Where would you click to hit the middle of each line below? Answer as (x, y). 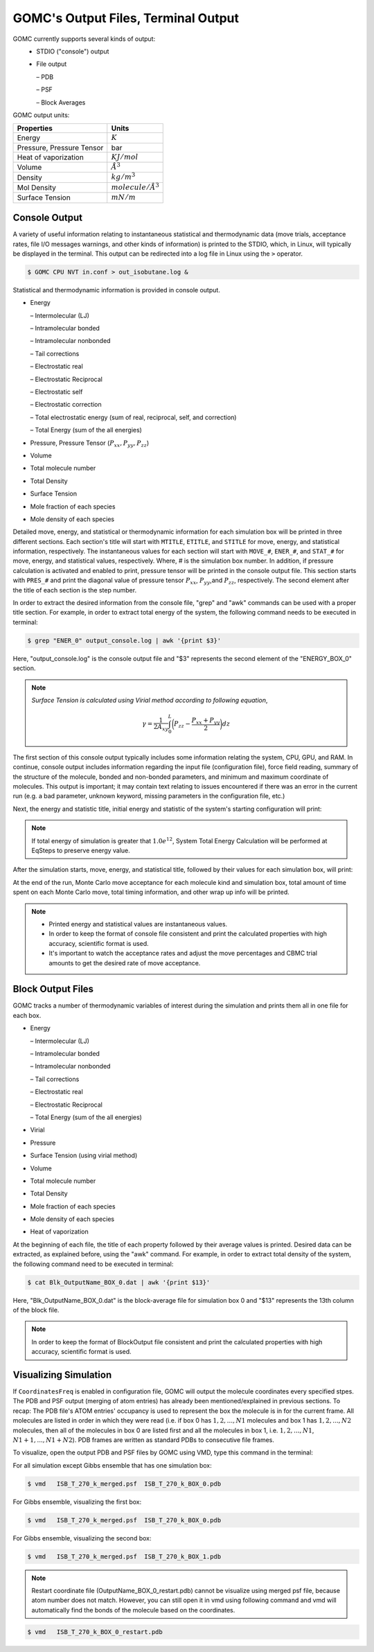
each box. (27, 1015)
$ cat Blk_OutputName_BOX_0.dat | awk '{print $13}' (119, 1282)
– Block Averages (61, 102)
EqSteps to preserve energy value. (81, 850)
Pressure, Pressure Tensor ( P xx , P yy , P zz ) (90, 443)
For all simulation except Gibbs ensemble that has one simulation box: (113, 1465)
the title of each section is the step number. (75, 590)
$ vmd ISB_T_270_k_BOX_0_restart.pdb (95, 1632)
